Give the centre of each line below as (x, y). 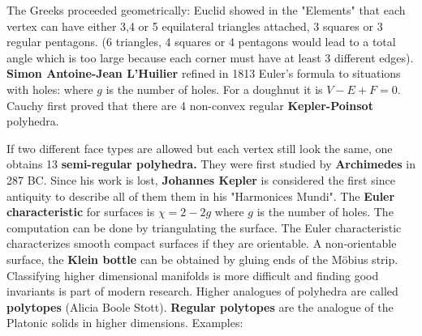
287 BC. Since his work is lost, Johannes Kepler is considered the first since (201, 179)
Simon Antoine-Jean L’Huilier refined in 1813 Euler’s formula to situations (204, 73)
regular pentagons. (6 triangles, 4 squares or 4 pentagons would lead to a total (201, 42)
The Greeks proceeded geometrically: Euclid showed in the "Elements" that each (206, 10)
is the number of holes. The (325, 212)
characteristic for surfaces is (81, 212)
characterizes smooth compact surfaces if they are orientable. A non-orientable (202, 243)
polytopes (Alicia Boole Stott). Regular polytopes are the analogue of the (200, 306)
